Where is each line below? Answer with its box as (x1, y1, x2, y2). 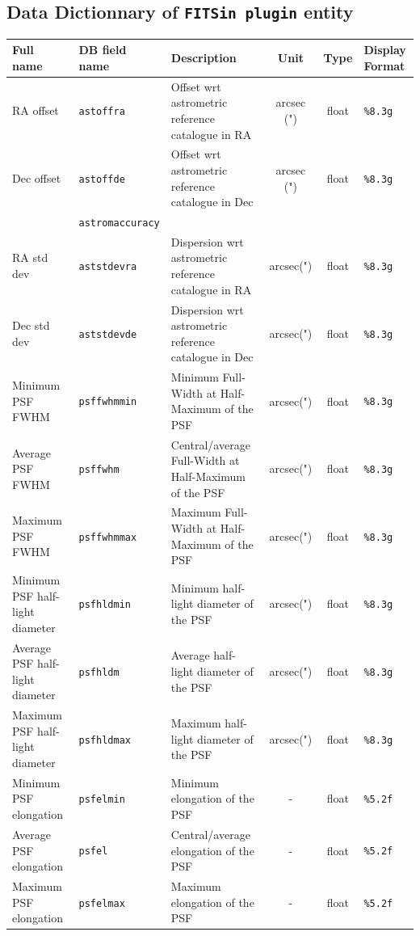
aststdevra (78, 261, 137, 273)
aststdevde (78, 328, 137, 340)
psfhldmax (78, 734, 131, 746)
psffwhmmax (78, 531, 137, 543)
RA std (12, 249, 48, 266)
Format (363, 57, 405, 74)
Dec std (12, 317, 50, 334)
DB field (78, 41, 127, 58)
